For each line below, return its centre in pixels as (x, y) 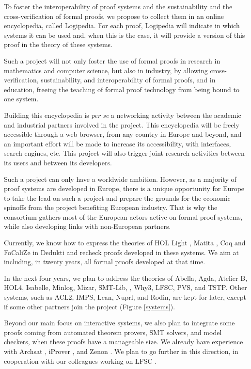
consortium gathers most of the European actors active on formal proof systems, (123, 217)
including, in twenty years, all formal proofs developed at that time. (105, 262)
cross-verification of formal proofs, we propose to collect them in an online (114, 16)
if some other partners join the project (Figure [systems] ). (90, 306)
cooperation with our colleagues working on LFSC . (80, 361)
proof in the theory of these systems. (58, 44)
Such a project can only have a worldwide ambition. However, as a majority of (120, 179)
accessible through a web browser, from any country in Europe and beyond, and (123, 134)
